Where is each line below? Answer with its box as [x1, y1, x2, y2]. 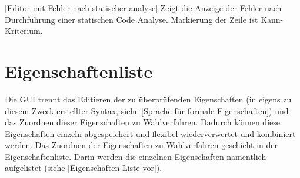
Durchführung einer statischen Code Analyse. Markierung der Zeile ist [5, 13, 258, 25]
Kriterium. [5, 25, 43, 37]
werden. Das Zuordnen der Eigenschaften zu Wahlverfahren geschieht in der [5, 139, 278, 151]
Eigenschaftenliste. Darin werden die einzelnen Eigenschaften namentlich [5, 150, 266, 162]
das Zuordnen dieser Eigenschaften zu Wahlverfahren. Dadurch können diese [5, 116, 280, 128]
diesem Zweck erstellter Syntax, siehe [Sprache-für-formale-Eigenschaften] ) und [5, 104, 289, 117]
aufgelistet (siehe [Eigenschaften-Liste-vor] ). [5, 162, 162, 174]
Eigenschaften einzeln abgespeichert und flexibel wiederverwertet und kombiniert [5, 127, 296, 139]
